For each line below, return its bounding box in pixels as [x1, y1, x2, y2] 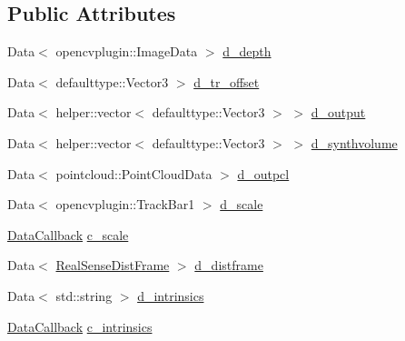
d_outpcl [237, 164, 290, 183]
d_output [311, 103, 366, 122]
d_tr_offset [193, 72, 260, 91]
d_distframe [194, 256, 263, 275]
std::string [55, 286, 113, 305]
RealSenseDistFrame [55, 256, 170, 275]
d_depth [222, 42, 272, 61]
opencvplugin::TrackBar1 [55, 195, 195, 214]
